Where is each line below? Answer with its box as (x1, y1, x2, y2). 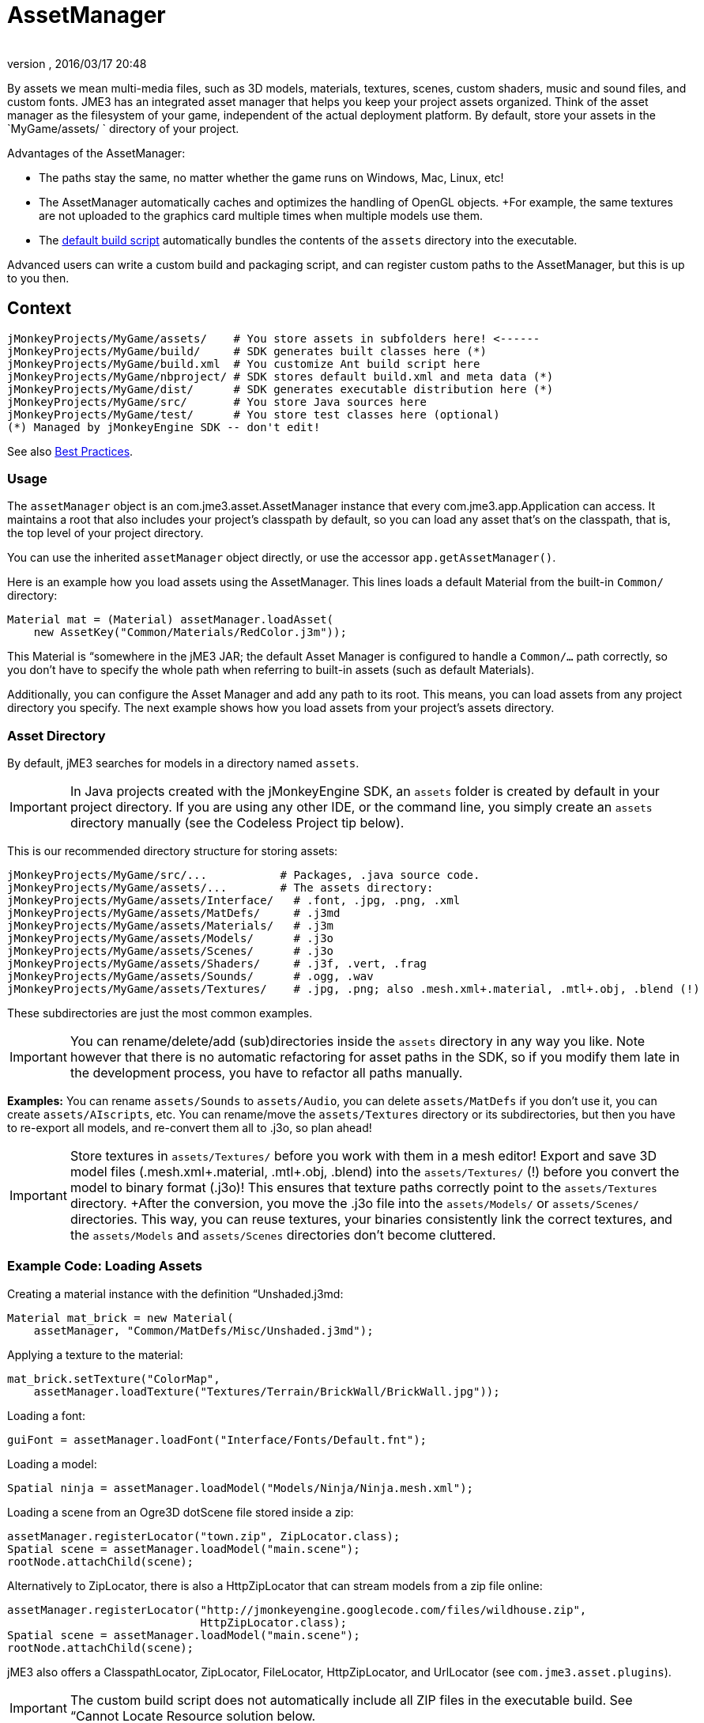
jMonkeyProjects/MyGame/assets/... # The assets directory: (7, 881, 434, 895)
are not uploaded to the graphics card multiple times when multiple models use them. (39, 208, 483, 222)
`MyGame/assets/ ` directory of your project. (7, 121, 239, 135)
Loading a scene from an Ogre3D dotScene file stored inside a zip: (7, 1505, 354, 1519)
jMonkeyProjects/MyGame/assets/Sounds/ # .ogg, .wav (7, 970, 374, 983)
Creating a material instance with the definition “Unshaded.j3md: (7, 1286, 344, 1301)
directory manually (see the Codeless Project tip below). (70, 815, 405, 831)
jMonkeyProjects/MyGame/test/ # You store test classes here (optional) (7, 407, 500, 421)
